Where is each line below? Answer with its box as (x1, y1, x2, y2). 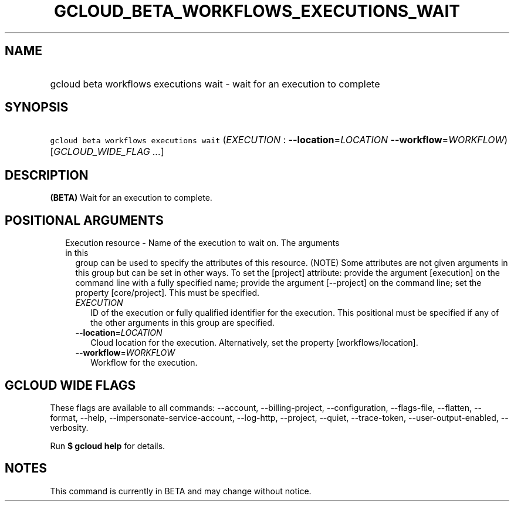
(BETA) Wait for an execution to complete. (50, 193, 212, 203)
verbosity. (50, 422, 89, 433)
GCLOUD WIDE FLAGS (5, 377, 136, 393)
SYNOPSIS (5, 100, 69, 115)
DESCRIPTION (5, 167, 89, 183)
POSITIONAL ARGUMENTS (5, 212, 164, 228)
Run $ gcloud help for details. (50, 440, 165, 451)
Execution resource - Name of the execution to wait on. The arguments (65, 238, 340, 248)
